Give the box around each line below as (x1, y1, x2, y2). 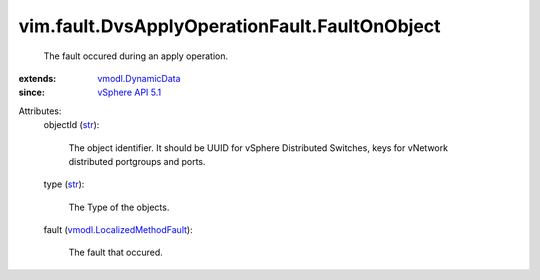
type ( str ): (43, 178, 85, 190)
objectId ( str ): (43, 119, 100, 131)
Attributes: (18, 105, 62, 117)
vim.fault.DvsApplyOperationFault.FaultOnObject (18, 15, 441, 37)
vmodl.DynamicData (97, 72, 181, 84)
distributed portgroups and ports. (68, 155, 206, 167)
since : (18, 86, 45, 99)
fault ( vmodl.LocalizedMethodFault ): (43, 224, 194, 236)
